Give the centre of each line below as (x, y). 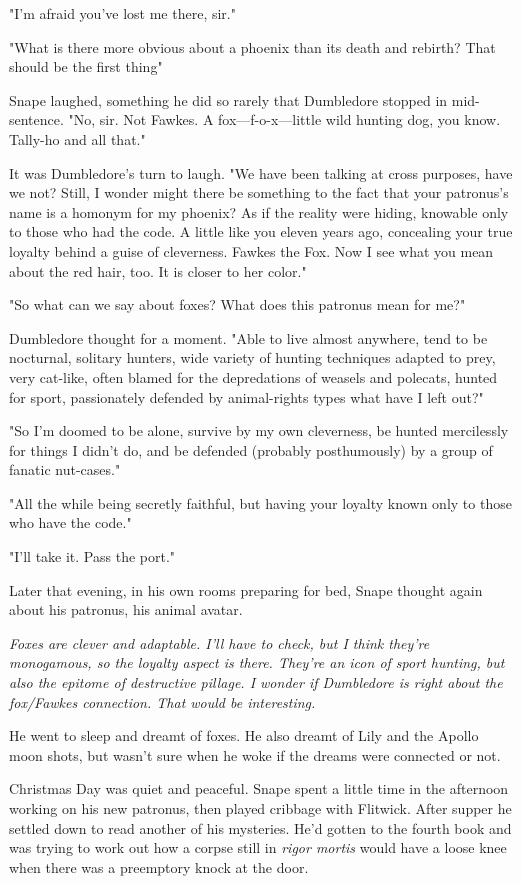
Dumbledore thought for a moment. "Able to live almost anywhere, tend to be (248, 337)
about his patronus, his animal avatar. (126, 609)
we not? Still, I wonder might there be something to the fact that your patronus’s (259, 192)
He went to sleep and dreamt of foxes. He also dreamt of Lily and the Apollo (244, 735)
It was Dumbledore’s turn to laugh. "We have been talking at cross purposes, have (261, 172)
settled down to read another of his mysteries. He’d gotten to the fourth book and (260, 827)
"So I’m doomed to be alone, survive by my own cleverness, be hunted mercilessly (259, 430)
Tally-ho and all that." (77, 138)
